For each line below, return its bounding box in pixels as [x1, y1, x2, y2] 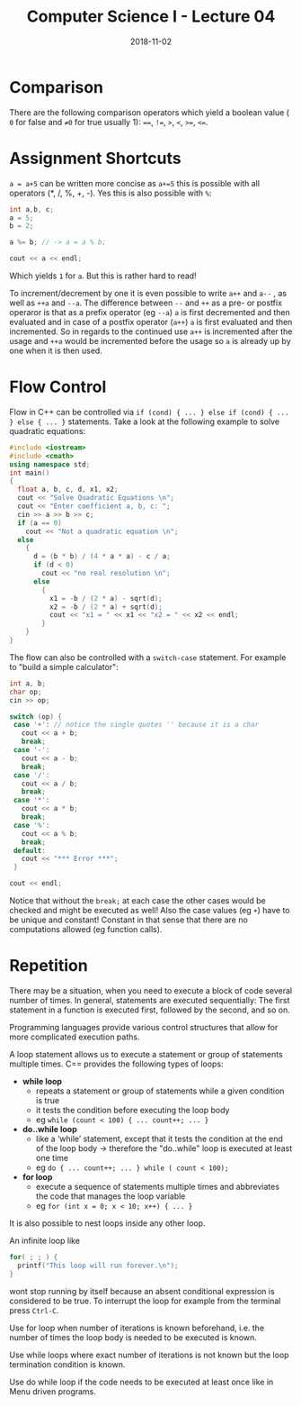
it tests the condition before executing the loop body [35, 1105, 230, 1115]
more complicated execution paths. [9, 1031, 140, 1042]
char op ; [9, 687, 42, 696]
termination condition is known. [9, 1358, 126, 1370]
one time [35, 1153, 69, 1163]
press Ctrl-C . [9, 1304, 59, 1316]
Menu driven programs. [9, 1385, 97, 1397]
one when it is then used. [9, 345, 103, 356]
